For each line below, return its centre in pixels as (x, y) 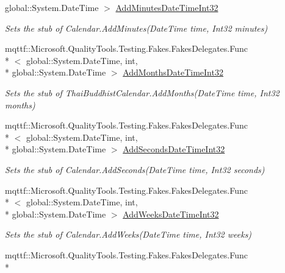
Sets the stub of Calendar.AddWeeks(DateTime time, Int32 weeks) (128, 234)
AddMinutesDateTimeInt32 (167, 7)
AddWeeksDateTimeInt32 (171, 214)
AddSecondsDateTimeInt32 (174, 149)
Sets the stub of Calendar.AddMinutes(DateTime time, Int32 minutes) (136, 28)
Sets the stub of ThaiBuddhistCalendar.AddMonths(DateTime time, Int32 (142, 92)
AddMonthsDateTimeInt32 (173, 72)
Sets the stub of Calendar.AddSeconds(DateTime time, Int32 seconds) (135, 169)
